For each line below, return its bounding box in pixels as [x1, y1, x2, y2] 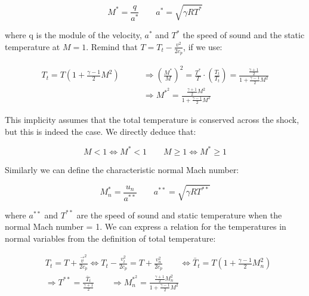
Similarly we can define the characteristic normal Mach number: [5, 163, 239, 175]
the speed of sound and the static [183, 29, 305, 41]
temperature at [5, 40, 60, 53]
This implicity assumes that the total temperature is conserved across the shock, [5, 113, 299, 126]
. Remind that [86, 40, 138, 53]
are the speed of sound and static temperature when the [76, 208, 282, 221]
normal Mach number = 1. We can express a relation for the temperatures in [5, 220, 286, 233]
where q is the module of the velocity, [5, 29, 142, 41]
